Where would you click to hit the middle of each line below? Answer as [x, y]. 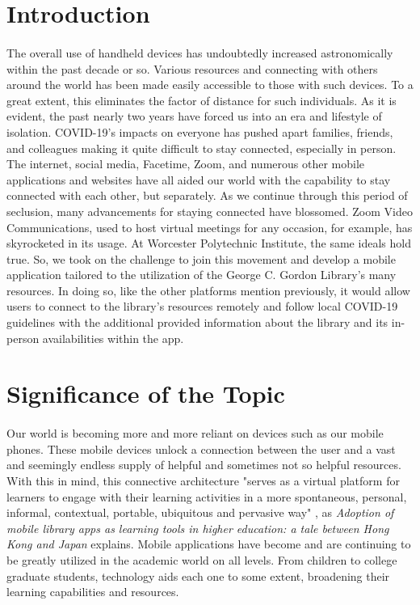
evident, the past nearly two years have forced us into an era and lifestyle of [194, 116]
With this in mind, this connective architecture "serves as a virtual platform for [203, 480]
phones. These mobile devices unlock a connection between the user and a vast [201, 448]
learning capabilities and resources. [93, 592]
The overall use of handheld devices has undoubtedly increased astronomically [200, 52]
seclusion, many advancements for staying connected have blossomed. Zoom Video [210, 211]
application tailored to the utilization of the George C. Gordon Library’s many [202, 275]
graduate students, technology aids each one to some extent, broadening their [198, 575]
